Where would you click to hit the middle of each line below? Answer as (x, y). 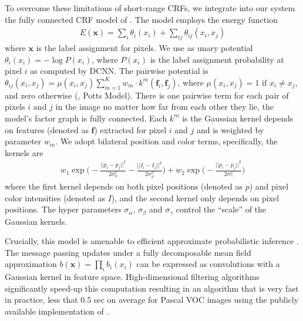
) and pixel (269, 186)
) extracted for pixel (130, 129)
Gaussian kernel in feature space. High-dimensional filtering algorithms (132, 277)
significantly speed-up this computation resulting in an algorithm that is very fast (152, 288)
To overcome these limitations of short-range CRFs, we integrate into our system (150, 8)
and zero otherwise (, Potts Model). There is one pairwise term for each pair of (147, 95)
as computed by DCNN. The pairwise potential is (119, 71)
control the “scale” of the (221, 209)
